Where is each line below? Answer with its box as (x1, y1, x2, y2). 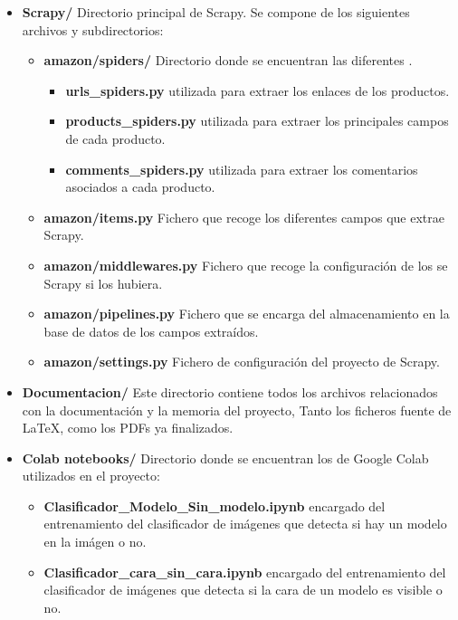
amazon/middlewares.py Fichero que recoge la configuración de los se (43, 255, 448, 274)
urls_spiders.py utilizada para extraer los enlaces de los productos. (65, 81, 450, 100)
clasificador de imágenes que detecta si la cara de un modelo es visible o (43, 580, 443, 599)
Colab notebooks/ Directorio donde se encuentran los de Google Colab (22, 448, 429, 467)
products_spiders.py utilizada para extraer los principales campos (65, 111, 449, 130)
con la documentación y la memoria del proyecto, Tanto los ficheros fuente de (22, 400, 452, 419)
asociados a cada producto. (65, 177, 215, 196)
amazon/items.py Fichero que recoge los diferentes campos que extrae (43, 207, 444, 226)
